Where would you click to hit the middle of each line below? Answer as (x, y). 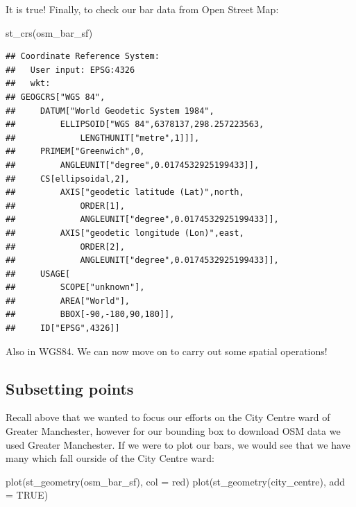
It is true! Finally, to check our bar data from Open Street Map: (142, 9)
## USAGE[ (38, 274)
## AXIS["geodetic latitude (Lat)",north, (125, 192)
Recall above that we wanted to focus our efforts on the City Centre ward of (168, 417)
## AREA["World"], (68, 301)
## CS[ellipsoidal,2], (68, 179)
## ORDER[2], (65, 247)
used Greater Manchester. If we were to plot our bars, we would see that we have (178, 444)
